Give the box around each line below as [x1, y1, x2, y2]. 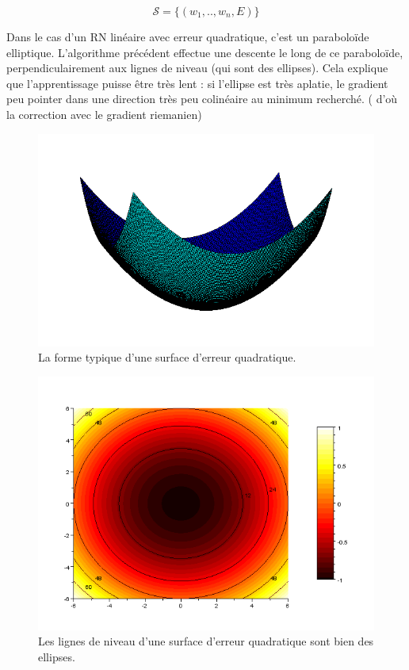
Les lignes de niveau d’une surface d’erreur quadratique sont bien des [38, 633, 374, 649]
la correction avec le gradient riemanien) [6, 105, 202, 122]
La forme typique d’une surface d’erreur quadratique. [38, 349, 296, 366]
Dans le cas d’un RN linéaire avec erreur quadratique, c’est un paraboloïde [6, 29, 369, 44]
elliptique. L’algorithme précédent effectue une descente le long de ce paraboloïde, [6, 44, 403, 60]
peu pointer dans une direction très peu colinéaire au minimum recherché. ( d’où [6, 90, 398, 107]
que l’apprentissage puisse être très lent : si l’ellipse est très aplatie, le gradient [6, 75, 388, 91]
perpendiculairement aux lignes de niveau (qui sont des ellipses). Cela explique [6, 59, 388, 76]
